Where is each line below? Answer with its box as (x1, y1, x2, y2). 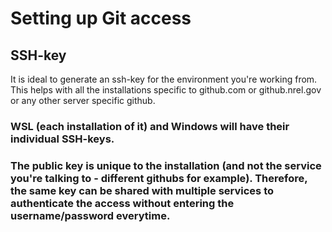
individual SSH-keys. (10, 132, 115, 146)
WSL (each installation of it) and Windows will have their (10, 119, 290, 133)
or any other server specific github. (10, 95, 156, 106)
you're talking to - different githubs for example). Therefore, (10, 171, 308, 185)
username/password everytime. (10, 208, 171, 222)
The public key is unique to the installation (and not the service (10, 158, 322, 172)
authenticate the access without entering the (10, 196, 235, 210)
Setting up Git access (10, 7, 192, 30)
